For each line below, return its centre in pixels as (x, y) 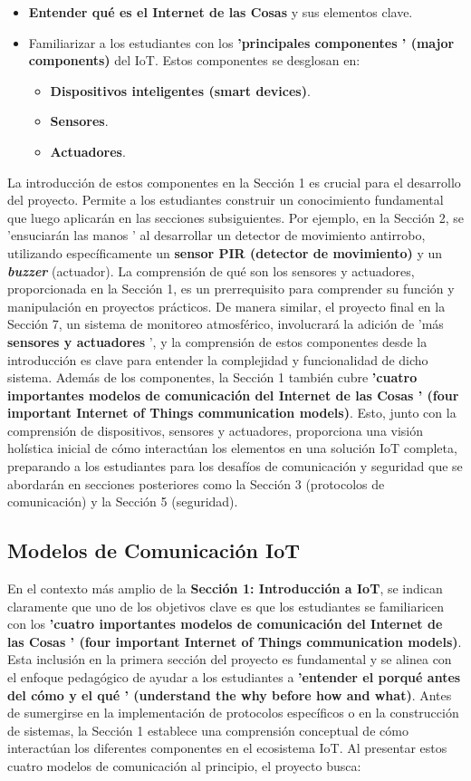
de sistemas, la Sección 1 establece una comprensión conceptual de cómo (208, 730)
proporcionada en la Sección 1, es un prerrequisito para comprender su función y (231, 289)
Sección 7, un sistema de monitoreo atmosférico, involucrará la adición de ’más (226, 324)
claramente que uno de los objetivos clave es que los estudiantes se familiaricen (226, 606)
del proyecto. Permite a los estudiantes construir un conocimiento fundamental (226, 200)
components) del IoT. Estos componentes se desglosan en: (194, 60)
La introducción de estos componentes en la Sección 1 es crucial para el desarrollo (234, 182)
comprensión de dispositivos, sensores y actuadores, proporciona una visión (216, 430)
